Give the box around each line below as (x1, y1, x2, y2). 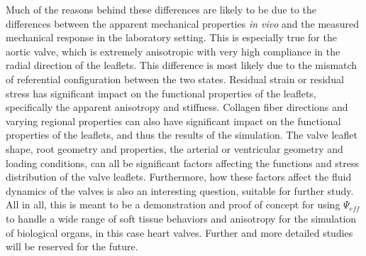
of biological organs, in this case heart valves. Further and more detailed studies (6, 225, 353, 240)
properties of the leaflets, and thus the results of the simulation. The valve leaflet (6, 127, 358, 142)
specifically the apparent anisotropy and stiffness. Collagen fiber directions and (6, 100, 348, 114)
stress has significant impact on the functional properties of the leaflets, (6, 85, 316, 100)
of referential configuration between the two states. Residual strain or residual (6, 71, 344, 86)
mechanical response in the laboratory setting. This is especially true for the (6, 30, 337, 45)
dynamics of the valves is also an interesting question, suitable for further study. (6, 183, 354, 198)
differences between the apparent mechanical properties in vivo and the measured (6, 16, 360, 31)
